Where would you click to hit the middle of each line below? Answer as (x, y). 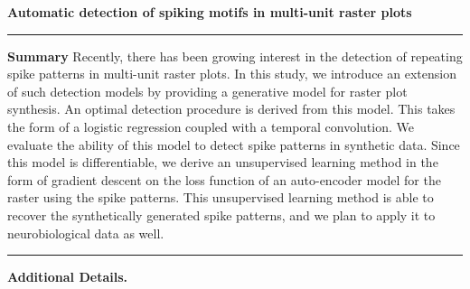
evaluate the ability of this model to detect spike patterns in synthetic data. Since (234, 144)
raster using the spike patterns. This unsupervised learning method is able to (221, 197)
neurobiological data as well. (86, 233)
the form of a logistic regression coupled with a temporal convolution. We (211, 126)
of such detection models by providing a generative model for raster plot (207, 91)
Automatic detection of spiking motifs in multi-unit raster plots (210, 12)
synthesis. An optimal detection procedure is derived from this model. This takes (231, 109)
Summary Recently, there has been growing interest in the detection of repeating (235, 56)
